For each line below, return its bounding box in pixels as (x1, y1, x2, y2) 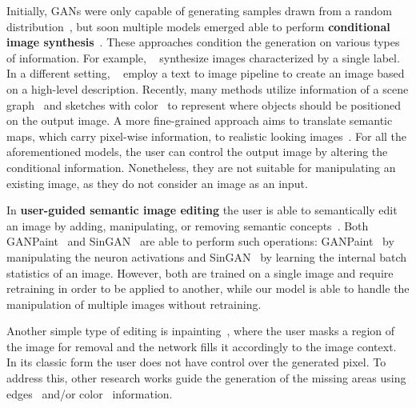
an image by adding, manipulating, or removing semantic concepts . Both (6, 217, 369, 234)
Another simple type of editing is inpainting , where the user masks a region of (6, 322, 395, 339)
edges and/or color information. (6, 385, 173, 402)
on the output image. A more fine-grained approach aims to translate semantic (6, 112, 393, 129)
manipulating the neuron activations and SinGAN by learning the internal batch (6, 248, 407, 265)
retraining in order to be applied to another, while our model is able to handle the (6, 280, 410, 297)
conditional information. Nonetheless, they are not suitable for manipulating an (6, 158, 396, 175)
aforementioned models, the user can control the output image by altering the (6, 143, 388, 160)
